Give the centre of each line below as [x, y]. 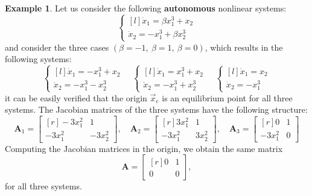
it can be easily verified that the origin [76, 97]
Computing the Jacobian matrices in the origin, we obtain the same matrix [144, 148]
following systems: [38, 59]
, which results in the [244, 47]
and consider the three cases [57, 47]
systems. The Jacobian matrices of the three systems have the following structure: [156, 109]
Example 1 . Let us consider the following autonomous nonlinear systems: [146, 8]
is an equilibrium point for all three [227, 97]
